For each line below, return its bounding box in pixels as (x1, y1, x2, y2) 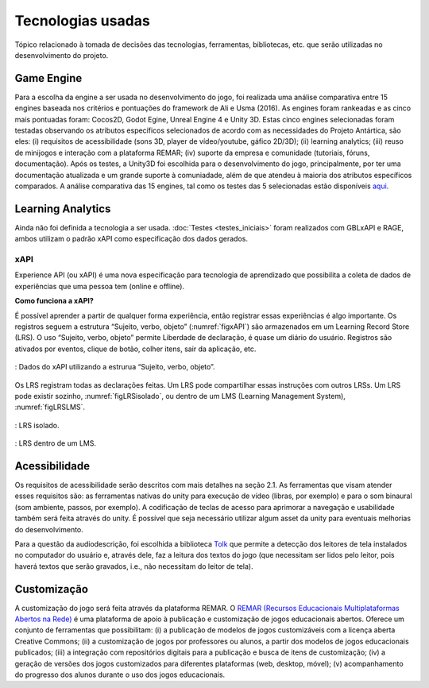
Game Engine (14, 72, 83, 85)
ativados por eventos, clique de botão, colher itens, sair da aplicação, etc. (14, 344, 257, 354)
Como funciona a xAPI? (14, 296, 95, 306)
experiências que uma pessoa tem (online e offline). (14, 281, 185, 291)
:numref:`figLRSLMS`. (14, 402, 85, 412)
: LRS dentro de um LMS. (14, 439, 97, 448)
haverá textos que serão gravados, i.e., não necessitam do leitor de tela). (14, 561, 253, 571)
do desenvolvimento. (14, 524, 83, 534)
